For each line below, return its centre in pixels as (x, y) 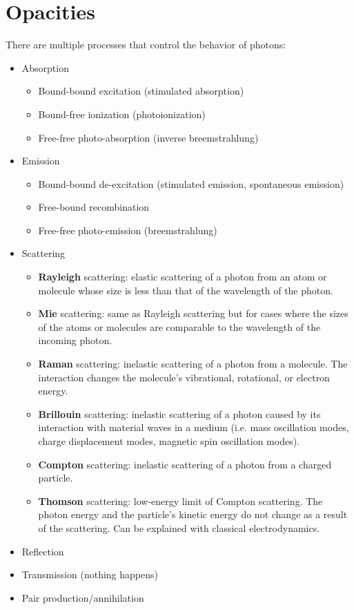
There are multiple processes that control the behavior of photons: (146, 45)
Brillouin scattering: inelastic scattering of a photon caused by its (179, 413)
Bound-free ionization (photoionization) (122, 114)
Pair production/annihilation (83, 597)
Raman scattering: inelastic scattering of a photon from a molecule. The (193, 364)
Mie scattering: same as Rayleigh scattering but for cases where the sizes (193, 313)
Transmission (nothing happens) (90, 574)
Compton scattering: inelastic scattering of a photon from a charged (185, 464)
